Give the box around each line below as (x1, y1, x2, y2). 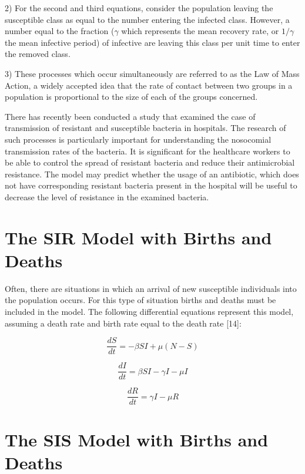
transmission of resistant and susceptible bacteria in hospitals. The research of (5, 122, 286, 134)
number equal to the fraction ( (5, 25, 115, 37)
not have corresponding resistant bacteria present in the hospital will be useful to (5, 179, 297, 191)
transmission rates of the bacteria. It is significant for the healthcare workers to (5, 144, 290, 157)
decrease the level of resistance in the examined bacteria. (5, 190, 209, 203)
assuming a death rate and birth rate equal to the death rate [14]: (5, 317, 242, 329)
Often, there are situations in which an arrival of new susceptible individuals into (5, 282, 297, 294)
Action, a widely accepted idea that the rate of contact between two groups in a (5, 79, 293, 91)
